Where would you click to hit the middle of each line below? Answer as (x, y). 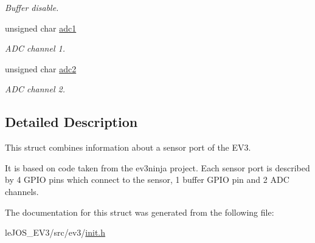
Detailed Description (71, 122)
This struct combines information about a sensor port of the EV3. (128, 147)
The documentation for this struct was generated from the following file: (140, 212)
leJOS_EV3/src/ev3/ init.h (55, 232)
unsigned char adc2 (41, 68)
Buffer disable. (32, 7)
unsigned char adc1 (41, 28)
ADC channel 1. (35, 48)
